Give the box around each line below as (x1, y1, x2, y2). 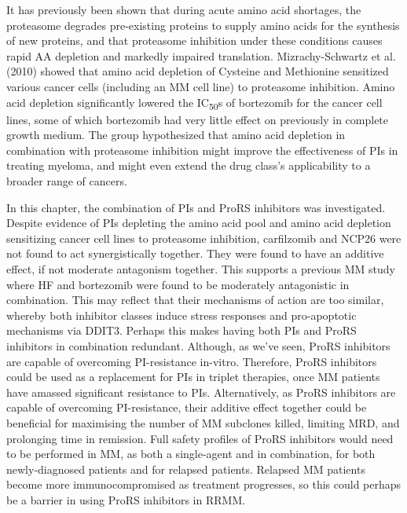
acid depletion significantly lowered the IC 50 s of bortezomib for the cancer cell (6, 93, 383, 112)
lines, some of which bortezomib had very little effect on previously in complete (6, 111, 389, 127)
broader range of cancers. (6, 173, 127, 189)
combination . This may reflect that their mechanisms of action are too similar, (6, 291, 384, 308)
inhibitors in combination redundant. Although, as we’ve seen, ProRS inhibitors (6, 338, 390, 354)
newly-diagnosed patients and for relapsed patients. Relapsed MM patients (6, 460, 365, 477)
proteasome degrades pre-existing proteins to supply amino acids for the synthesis (6, 16, 400, 33)
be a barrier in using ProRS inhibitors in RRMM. (6, 491, 246, 508)
